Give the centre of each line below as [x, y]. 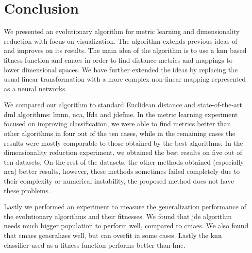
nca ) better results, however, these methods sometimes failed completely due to [122, 171]
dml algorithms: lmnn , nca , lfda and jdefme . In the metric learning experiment [121, 114]
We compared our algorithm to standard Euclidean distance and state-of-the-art [123, 105]
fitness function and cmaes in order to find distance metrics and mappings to [118, 59]
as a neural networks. [35, 88]
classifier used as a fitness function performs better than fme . [95, 245]
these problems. [27, 190]
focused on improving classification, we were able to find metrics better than [118, 124]
